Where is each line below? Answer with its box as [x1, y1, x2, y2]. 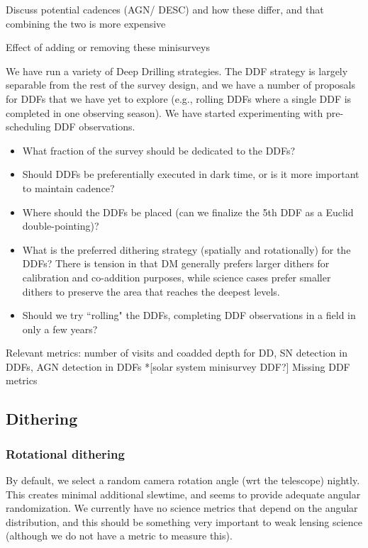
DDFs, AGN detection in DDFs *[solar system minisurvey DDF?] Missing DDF [6, 359, 350, 374]
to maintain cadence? [22, 180, 115, 195]
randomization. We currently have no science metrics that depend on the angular [6, 501, 358, 515]
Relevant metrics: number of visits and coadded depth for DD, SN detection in [6, 345, 347, 360]
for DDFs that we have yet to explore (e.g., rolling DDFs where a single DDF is [6, 91, 352, 106]
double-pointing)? [22, 218, 99, 233]
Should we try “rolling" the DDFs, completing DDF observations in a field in [22, 308, 356, 323]
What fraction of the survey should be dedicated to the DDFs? [22, 142, 296, 157]
